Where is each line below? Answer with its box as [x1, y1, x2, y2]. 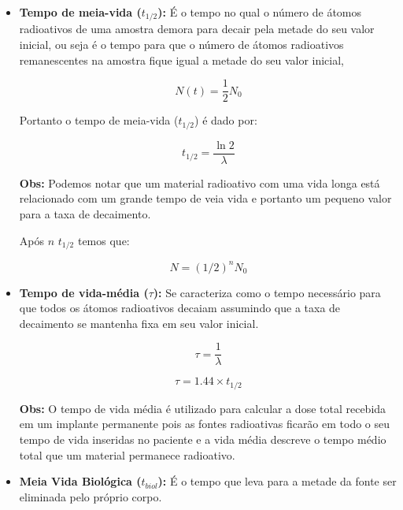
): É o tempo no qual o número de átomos [157, 4, 362, 20]
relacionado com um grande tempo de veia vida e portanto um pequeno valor [19, 190, 392, 207]
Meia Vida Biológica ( [19, 473, 142, 490]
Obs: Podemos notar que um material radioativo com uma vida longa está [19, 174, 380, 191]
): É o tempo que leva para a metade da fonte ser [157, 473, 397, 490]
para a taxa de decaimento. [19, 206, 151, 221]
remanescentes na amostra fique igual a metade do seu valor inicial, [19, 51, 345, 68]
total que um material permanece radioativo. [19, 446, 235, 463]
